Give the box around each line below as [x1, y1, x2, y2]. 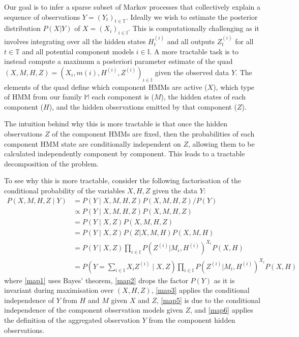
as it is [214, 275, 235, 285]
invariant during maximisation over [4, 285, 114, 295]
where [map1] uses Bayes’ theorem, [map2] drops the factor [4, 275, 188, 285]
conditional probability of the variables [4, 185, 125, 195]
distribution [4, 23, 41, 33]
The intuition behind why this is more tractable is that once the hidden [4, 118, 227, 129]
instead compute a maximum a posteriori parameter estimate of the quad [4, 56, 233, 66]
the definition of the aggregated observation [4, 315, 140, 325]
